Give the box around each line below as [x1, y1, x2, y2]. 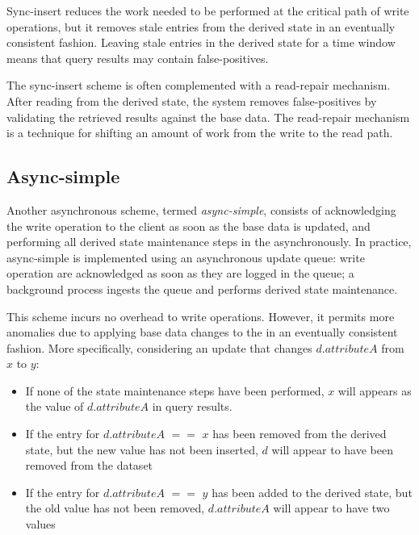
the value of [25, 398, 84, 415]
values [25, 516, 56, 533]
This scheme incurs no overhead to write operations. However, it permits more [6, 307, 395, 324]
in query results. [152, 398, 233, 415]
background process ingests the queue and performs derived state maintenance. [6, 280, 398, 297]
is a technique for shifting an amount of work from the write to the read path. [6, 124, 393, 141]
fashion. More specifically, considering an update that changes [6, 339, 312, 356]
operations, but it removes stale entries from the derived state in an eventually [6, 18, 396, 35]
